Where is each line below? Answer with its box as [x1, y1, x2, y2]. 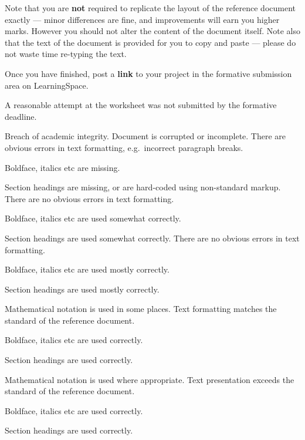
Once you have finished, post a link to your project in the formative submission [5, 67, 292, 79]
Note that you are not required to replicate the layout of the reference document [5, 2, 296, 14]
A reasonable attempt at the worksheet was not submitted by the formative [5, 99, 277, 111]
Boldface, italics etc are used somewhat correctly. [5, 212, 181, 224]
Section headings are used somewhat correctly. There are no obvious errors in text [5, 231, 300, 244]
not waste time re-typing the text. [5, 48, 127, 60]
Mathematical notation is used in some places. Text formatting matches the [5, 303, 277, 315]
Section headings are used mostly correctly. [5, 283, 160, 295]
